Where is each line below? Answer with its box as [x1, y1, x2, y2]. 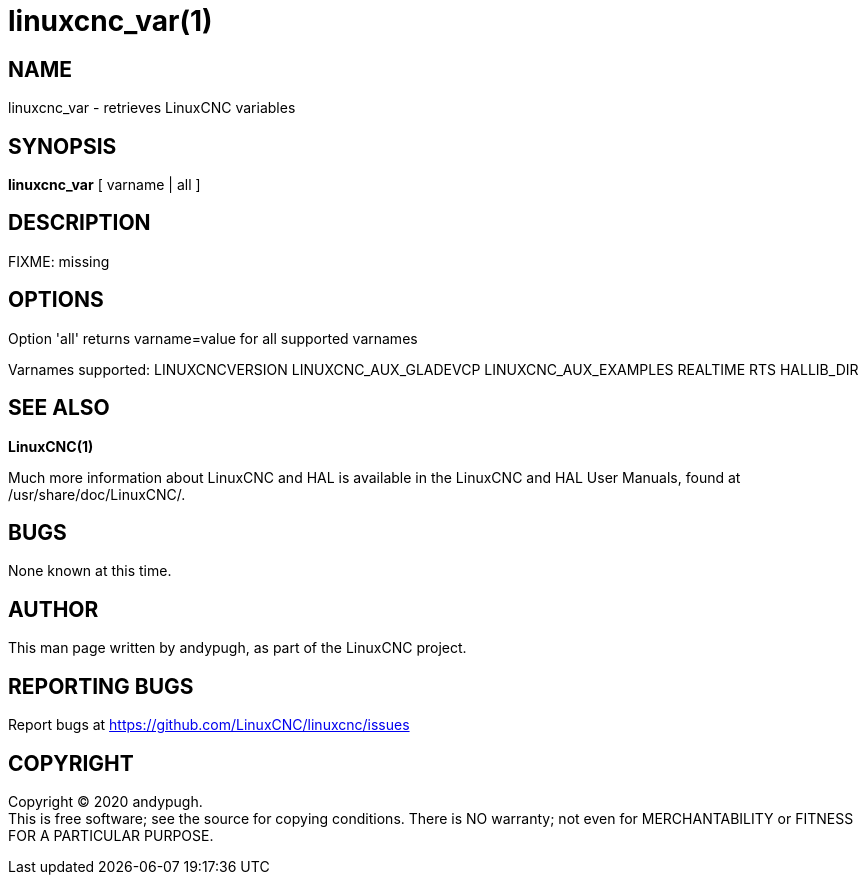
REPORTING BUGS [8, 673, 194, 699]
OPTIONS [8, 287, 104, 313]
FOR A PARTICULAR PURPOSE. [8, 826, 214, 844]
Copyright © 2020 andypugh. [8, 792, 203, 810]
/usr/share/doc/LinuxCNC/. [8, 485, 186, 503]
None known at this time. [8, 562, 172, 580]
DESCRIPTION [8, 210, 151, 236]
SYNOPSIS [8, 133, 117, 159]
